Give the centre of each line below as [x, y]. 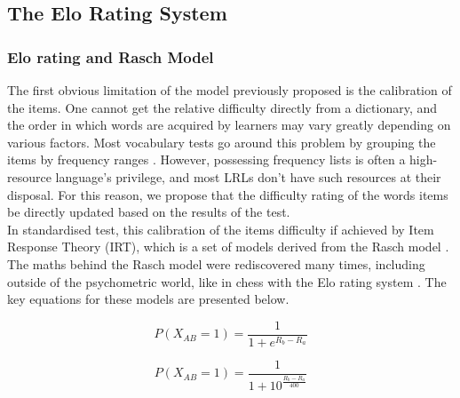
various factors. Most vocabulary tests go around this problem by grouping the [222, 142]
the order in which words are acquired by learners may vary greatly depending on [229, 125]
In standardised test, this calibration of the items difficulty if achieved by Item [221, 229]
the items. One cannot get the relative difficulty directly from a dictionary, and [222, 107]
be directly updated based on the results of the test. [149, 212]
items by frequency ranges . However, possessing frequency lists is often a [206, 159]
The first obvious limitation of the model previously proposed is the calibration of [230, 90]
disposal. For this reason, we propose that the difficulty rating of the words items [228, 194]
